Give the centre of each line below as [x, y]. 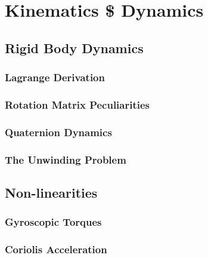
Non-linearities [51, 192]
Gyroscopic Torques [53, 222]
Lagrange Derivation [55, 77]
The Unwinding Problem [66, 159]
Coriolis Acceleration [56, 249]
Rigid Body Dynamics [74, 47]
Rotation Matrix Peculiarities [77, 104]
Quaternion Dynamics [58, 132]
